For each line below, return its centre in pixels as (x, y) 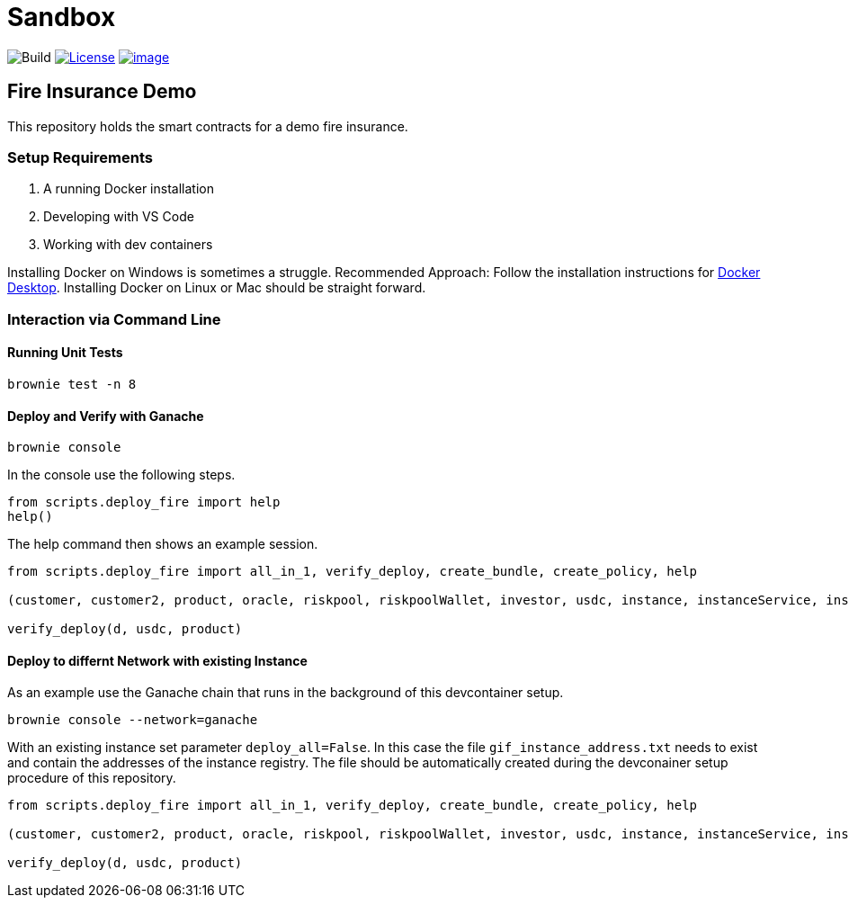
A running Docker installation (129, 189)
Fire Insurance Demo (102, 92)
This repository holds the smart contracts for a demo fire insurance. (208, 126)
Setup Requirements (80, 157)
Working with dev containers (128, 245)
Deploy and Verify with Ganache (106, 416)
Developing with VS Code (119, 217)
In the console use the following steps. (121, 475)
